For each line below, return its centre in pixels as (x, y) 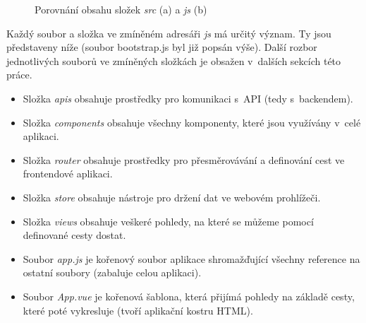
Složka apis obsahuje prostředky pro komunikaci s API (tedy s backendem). (188, 98)
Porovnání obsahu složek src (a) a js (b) (121, 9)
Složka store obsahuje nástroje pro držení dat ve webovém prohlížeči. (172, 197)
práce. (19, 75)
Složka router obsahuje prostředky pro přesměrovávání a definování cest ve (184, 159)
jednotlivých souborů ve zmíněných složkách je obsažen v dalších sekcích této (174, 60)
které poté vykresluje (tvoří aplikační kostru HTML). (138, 310)
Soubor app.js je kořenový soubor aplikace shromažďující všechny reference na (191, 258)
